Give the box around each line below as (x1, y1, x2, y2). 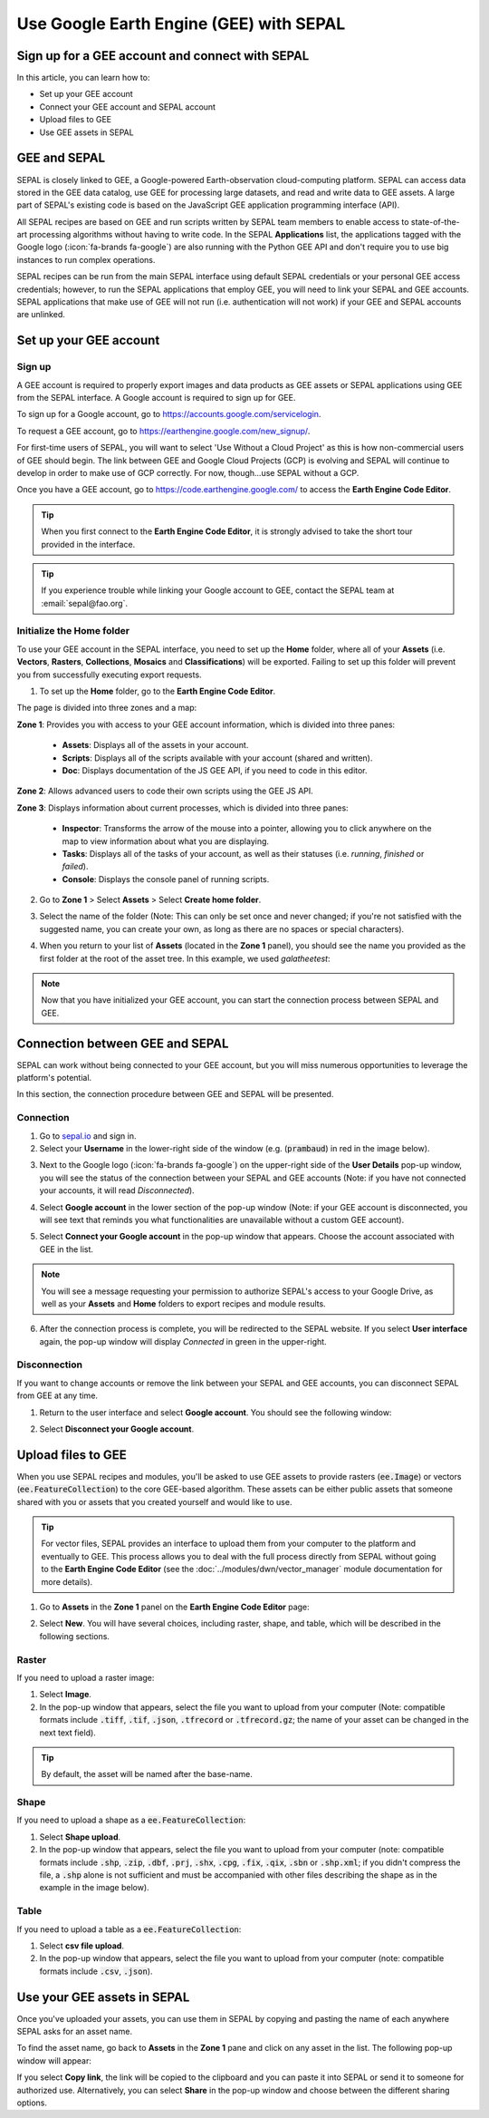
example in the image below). (39, 1882, 149, 1893)
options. (16, 2097, 48, 2108)
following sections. (39, 1630, 110, 1641)
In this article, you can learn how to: (16, 73, 150, 83)
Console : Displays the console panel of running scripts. (62, 873, 270, 884)
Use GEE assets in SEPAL (39, 127, 135, 138)
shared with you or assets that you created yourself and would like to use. (16, 1496, 292, 1507)
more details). (41, 1576, 93, 1587)
